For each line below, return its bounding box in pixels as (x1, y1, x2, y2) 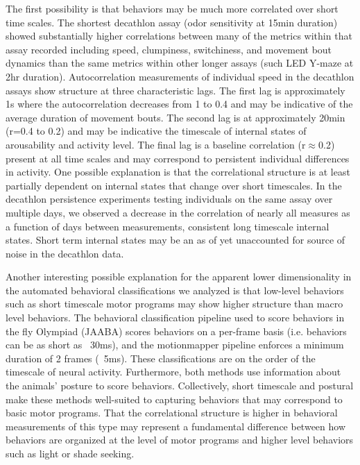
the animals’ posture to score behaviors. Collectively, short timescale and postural (6, 378, 354, 393)
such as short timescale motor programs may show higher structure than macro (6, 296, 343, 311)
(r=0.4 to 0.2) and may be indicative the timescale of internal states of (6, 124, 307, 138)
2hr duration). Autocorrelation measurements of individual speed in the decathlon (6, 69, 354, 83)
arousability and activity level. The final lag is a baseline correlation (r (6, 137, 306, 151)
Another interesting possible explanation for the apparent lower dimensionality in (6, 269, 352, 284)
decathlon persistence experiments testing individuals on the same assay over (6, 192, 333, 206)
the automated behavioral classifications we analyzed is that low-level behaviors (6, 282, 344, 297)
